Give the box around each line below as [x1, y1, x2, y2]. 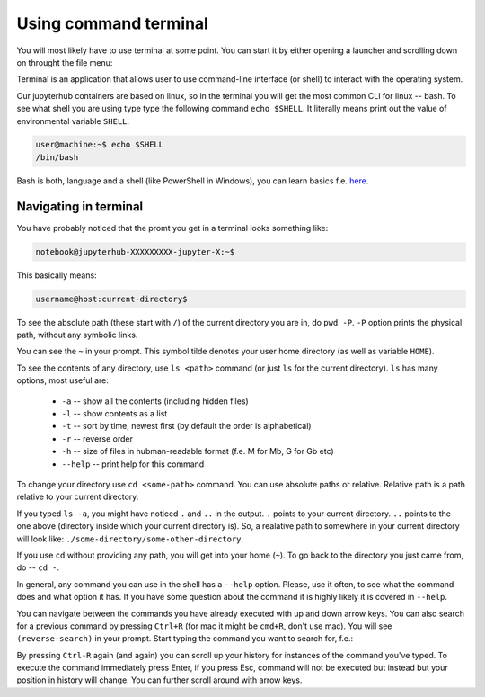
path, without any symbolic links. [16, 329, 138, 341]
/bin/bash [35, 152, 79, 162]
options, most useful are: [16, 375, 110, 386]
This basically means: [16, 270, 98, 281]
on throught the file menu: [16, 57, 113, 67]
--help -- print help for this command [61, 459, 205, 469]
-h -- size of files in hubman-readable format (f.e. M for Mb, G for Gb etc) [61, 446, 334, 457]
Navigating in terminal [16, 199, 144, 214]
